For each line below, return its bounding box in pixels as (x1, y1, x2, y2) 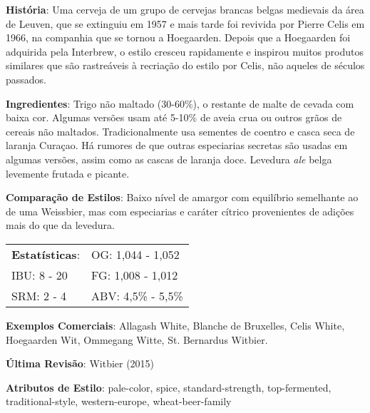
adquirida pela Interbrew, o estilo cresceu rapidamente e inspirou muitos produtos (6, 44, 364, 58)
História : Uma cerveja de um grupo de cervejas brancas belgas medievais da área (6, 2, 364, 16)
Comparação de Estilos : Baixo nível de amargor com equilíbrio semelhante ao (6, 190, 359, 205)
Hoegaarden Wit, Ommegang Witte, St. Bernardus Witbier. (6, 332, 268, 347)
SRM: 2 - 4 (11, 287, 67, 304)
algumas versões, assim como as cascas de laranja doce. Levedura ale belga (6, 151, 332, 166)
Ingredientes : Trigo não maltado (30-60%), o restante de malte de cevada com (6, 96, 354, 111)
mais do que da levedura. (6, 218, 115, 233)
